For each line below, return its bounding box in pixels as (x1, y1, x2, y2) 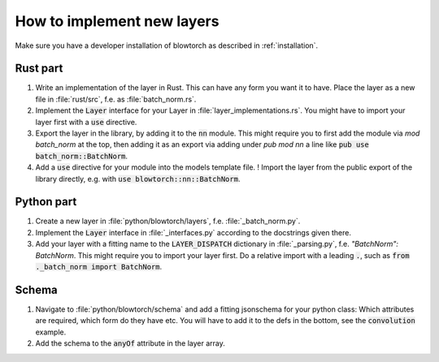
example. (35, 327, 67, 337)
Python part (15, 195, 77, 209)
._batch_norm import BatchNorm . (35, 262, 163, 272)
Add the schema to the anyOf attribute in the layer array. (35, 338, 225, 348)
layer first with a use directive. (35, 117, 137, 127)
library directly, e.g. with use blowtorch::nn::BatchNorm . (35, 174, 241, 183)
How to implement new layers (15, 12, 219, 30)
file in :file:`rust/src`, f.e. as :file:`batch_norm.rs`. (35, 94, 197, 104)
